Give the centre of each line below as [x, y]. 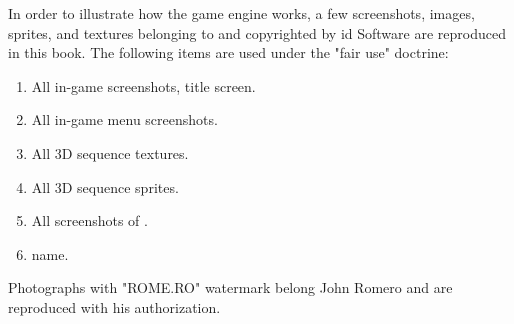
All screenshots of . [89, 220]
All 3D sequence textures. [110, 152]
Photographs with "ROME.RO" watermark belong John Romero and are [230, 287]
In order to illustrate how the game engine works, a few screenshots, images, [241, 13]
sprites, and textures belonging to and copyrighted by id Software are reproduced [257, 32]
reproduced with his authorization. [114, 306]
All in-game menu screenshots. [124, 119]
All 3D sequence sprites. [105, 186]
